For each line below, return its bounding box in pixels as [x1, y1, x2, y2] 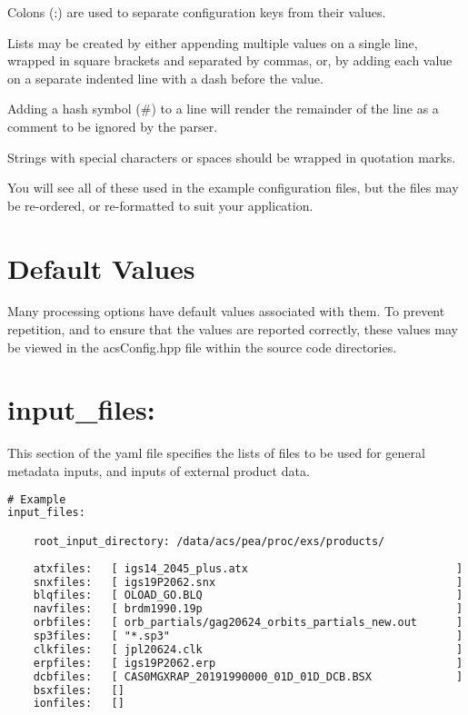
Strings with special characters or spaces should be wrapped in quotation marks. [7, 147, 456, 166]
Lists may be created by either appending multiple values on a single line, [7, 33, 418, 52]
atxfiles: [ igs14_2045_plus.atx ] [33, 561, 463, 575]
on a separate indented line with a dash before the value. [7, 68, 324, 87]
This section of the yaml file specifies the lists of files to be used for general [7, 443, 425, 462]
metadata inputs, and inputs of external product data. [7, 461, 310, 480]
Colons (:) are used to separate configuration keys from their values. [7, 3, 386, 21]
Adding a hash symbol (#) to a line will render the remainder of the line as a [7, 99, 439, 118]
